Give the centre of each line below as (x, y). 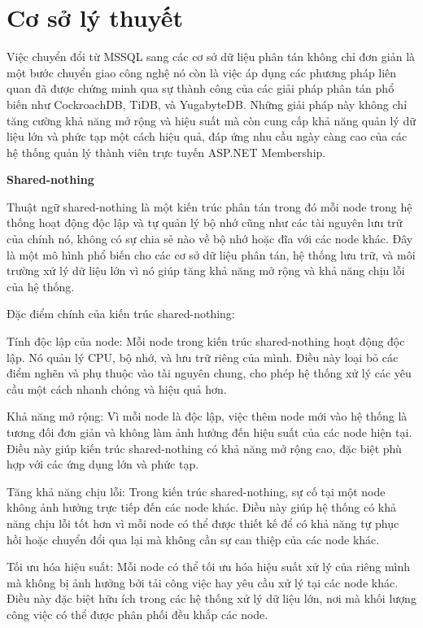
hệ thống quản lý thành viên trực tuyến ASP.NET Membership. (166, 152)
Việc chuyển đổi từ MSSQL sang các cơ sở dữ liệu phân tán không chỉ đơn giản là (211, 57)
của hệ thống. (41, 286)
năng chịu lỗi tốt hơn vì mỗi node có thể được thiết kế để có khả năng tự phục (203, 523)
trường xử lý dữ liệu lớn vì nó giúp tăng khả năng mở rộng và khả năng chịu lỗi (206, 270)
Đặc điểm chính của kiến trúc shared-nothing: (121, 314)
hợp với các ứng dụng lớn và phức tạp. (103, 464)
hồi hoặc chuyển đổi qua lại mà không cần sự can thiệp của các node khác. (193, 539)
